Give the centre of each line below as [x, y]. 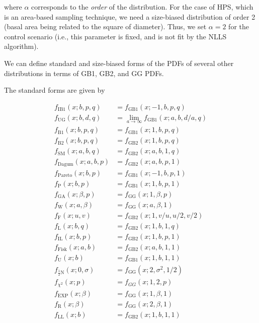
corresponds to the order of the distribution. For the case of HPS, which [142, 7]
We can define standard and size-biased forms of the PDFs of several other [119, 63]
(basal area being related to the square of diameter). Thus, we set [105, 26]
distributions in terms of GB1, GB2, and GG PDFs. [84, 73]
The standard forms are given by [55, 90]
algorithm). [21, 46]
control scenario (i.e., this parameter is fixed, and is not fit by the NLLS [115, 36]
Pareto [65, 176]
